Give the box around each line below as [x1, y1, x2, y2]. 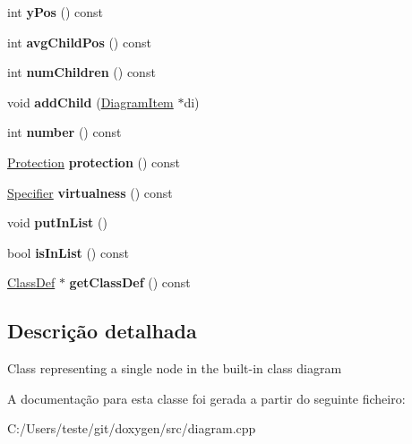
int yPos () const [7, 3, 104, 21]
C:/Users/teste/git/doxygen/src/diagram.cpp [7, 419, 256, 438]
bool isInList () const [7, 243, 129, 261]
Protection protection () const [7, 152, 181, 171]
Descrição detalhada [7, 317, 197, 345]
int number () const [7, 123, 122, 141]
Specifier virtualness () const [7, 183, 173, 201]
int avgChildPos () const [7, 32, 151, 51]
